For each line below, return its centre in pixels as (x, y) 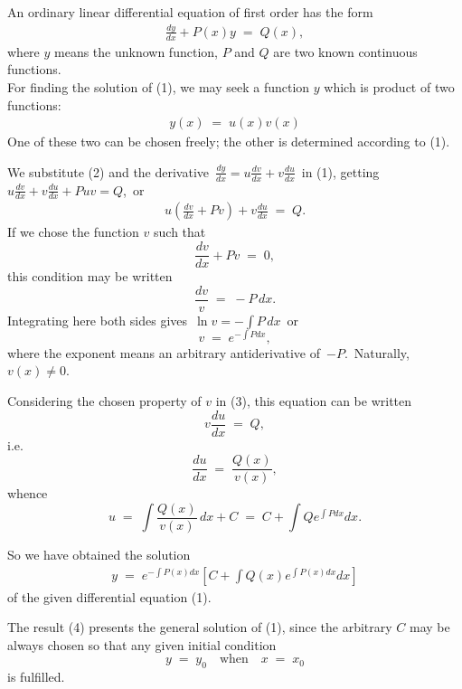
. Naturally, (377, 352)
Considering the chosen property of (104, 401)
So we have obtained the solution (99, 554)
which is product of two (389, 86)
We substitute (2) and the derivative (108, 171)
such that (180, 232)
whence (28, 493)
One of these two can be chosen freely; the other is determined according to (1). (229, 142)
